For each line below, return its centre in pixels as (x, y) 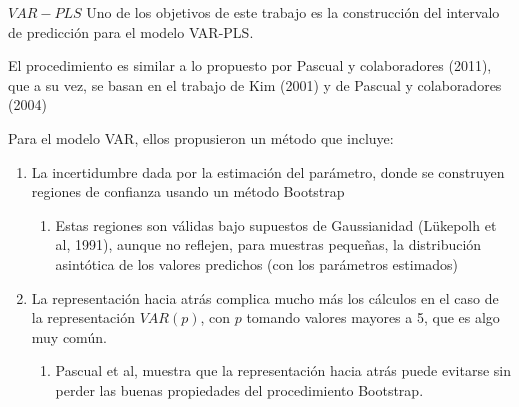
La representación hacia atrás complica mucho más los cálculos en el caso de (265, 297)
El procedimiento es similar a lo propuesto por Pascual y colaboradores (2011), (250, 65)
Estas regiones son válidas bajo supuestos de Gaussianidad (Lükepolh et (276, 224)
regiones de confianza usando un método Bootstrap (188, 191)
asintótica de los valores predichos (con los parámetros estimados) (257, 263)
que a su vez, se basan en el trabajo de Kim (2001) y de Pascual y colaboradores (255, 84)
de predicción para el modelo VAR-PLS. (131, 31)
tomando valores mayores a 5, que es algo (373, 317)
